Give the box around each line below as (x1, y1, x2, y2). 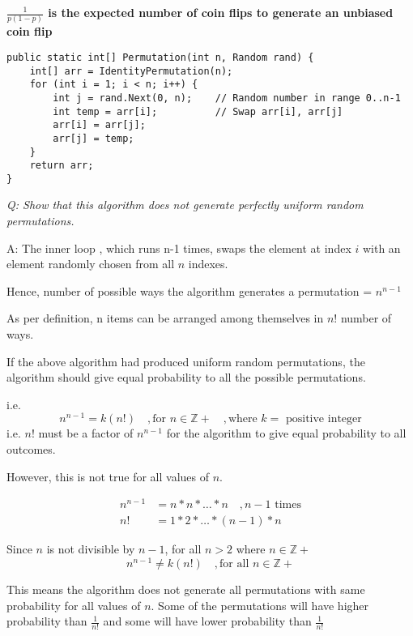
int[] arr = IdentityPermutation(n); (29, 65, 233, 77)
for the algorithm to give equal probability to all (166, 425, 407, 442)
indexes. (188, 255, 228, 272)
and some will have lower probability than (103, 613, 312, 630)
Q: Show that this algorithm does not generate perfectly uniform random (6, 196, 364, 213)
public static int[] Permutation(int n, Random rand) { (6, 51, 314, 63)
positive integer (285, 413, 362, 425)
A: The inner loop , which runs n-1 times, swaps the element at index (6, 239, 351, 256)
